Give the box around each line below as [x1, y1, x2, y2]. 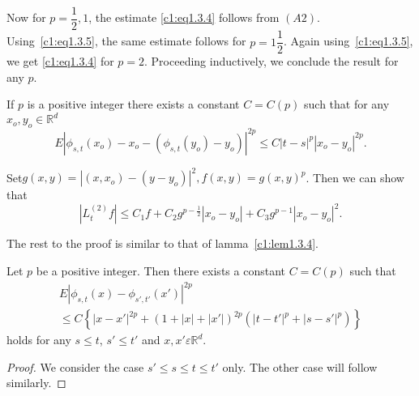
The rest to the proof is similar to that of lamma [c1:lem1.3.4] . [6, 235, 319, 252]
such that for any [304, 96, 390, 113]
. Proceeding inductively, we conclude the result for [144, 53, 399, 70]
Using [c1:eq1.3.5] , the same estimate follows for [6, 32, 246, 49]
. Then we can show [306, 168, 404, 185]
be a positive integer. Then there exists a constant [36, 262, 285, 279]
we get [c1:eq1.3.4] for [6, 53, 114, 70]
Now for [6, 9, 46, 26]
